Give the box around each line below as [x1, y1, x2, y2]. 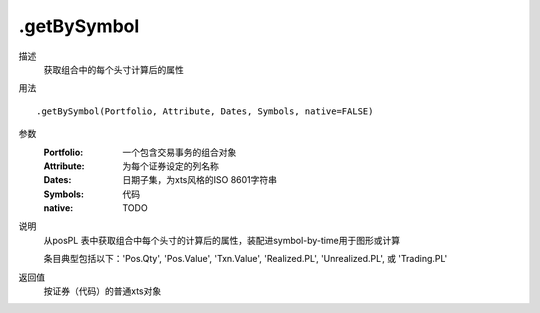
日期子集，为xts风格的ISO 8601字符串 [122, 174, 278, 186]
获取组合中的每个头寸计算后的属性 [43, 63, 184, 75]
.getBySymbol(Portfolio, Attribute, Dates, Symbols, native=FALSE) [36, 105, 374, 117]
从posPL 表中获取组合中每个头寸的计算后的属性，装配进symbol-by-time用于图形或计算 [43, 234, 400, 246]
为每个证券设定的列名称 [122, 160, 219, 172]
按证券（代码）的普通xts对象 [43, 285, 162, 297]
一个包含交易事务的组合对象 [122, 146, 237, 158]
